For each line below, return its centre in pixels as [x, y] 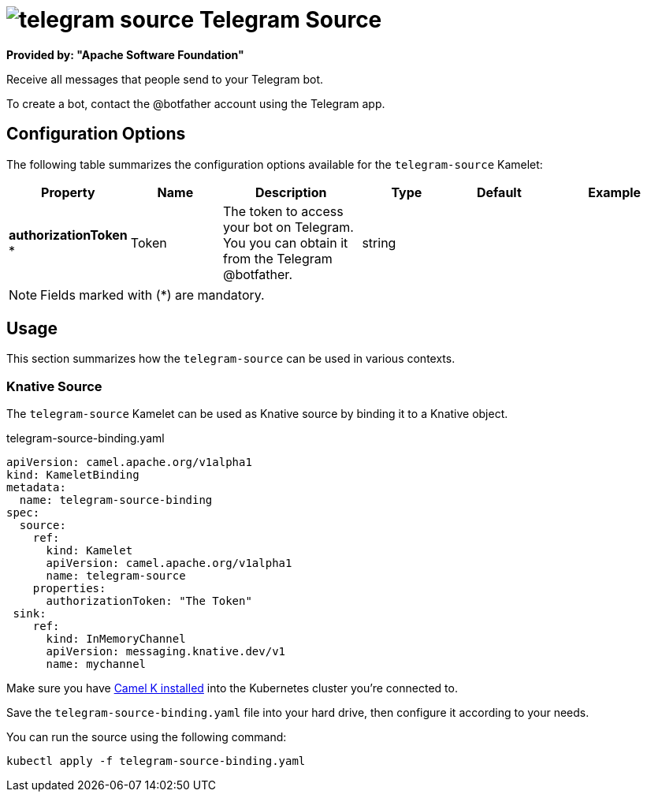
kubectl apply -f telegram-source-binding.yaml [156, 761]
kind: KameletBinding [73, 475]
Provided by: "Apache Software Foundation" [125, 54]
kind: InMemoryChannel [116, 639]
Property [68, 192]
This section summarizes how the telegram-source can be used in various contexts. [231, 359]
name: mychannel [96, 664]
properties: [69, 589]
